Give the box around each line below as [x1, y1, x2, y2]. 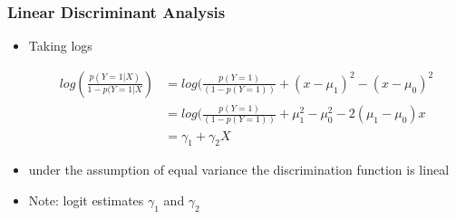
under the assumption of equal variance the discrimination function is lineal [28, 160, 450, 179]
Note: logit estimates [28, 190, 144, 209]
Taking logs [28, 36, 92, 55]
